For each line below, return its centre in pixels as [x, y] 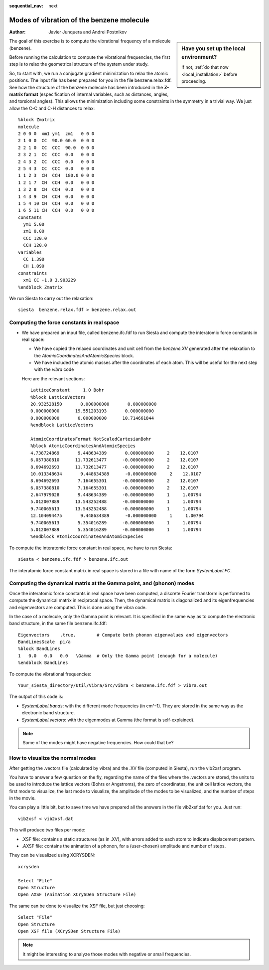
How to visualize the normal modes [53, 758]
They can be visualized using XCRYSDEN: [52, 855]
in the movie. [22, 798]
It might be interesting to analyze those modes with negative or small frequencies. [107, 954]
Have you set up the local [213, 49]
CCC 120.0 [35, 238]
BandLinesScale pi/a [44, 642]
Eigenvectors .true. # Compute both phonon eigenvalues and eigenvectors [123, 635]
